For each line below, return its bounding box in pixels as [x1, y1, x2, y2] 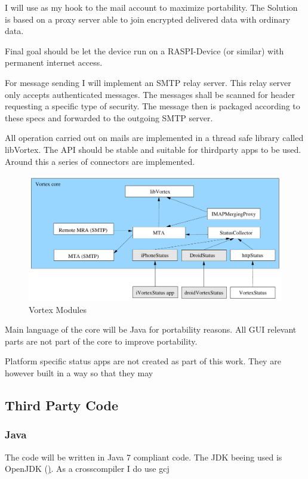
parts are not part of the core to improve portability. [5, 334, 198, 347]
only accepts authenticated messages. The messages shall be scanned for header [5, 88, 295, 100]
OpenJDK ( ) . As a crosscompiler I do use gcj [5, 462, 170, 475]
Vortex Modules [29, 303, 87, 315]
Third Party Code [5, 396, 119, 414]
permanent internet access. [5, 56, 103, 69]
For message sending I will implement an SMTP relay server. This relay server [5, 76, 291, 88]
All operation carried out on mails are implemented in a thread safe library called [5, 131, 304, 144]
